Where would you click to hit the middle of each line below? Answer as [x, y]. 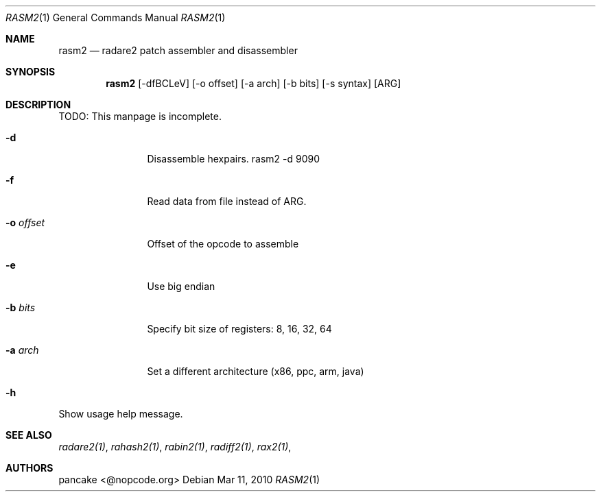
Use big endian [181, 286]
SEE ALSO [29, 435]
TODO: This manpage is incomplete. [140, 116]
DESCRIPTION [38, 105]
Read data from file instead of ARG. [227, 201]
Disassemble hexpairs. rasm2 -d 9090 [234, 159]
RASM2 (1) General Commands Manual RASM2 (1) [116, 17]
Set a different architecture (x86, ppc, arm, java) [256, 371]
